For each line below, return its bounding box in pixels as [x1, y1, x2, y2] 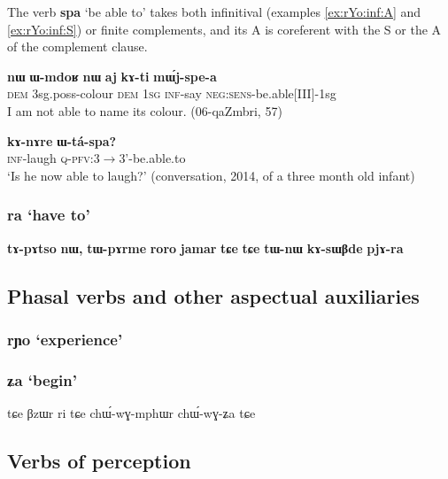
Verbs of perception [7, 446, 191, 474]
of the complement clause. [7, 37, 148, 56]
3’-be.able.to [119, 149, 186, 167]
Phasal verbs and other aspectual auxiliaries [7, 282, 420, 309]
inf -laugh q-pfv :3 [7, 149, 100, 167]
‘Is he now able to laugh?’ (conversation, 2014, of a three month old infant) [7, 166, 415, 184]
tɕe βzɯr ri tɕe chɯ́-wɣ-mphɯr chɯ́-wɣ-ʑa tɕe [7, 404, 256, 421]
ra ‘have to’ [7, 204, 90, 226]
